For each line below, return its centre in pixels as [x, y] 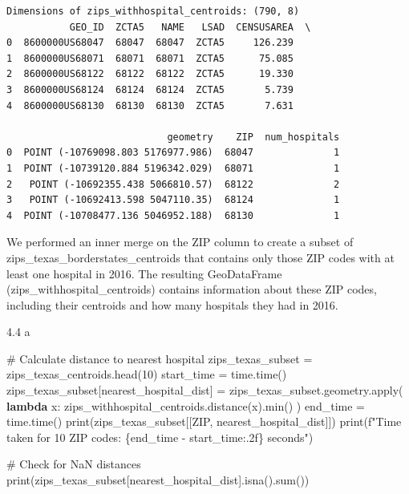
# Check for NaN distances [74, 464]
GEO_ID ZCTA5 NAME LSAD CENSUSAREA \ [190, 27]
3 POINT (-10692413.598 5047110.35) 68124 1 [173, 200]
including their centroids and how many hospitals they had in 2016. [172, 304]
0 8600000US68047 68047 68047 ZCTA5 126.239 [150, 43]
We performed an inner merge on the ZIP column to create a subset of [180, 242]
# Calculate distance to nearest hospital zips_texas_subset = [160, 358]
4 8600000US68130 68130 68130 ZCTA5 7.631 [150, 105]
